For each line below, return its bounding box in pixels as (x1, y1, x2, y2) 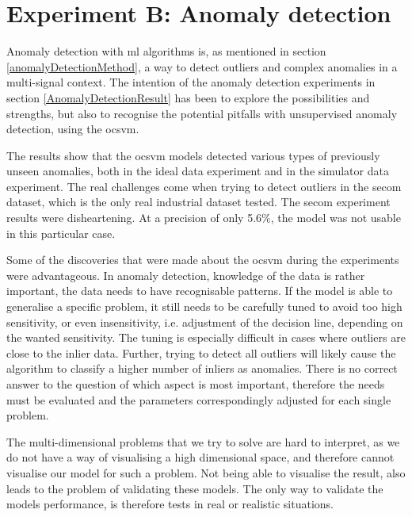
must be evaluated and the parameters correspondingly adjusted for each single (6, 391, 391, 408)
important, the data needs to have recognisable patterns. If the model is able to (6, 282, 393, 299)
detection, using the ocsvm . (6, 121, 139, 137)
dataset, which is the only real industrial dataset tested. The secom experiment (6, 193, 391, 210)
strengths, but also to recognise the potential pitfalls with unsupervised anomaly (6, 105, 398, 121)
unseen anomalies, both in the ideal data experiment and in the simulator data (6, 163, 389, 179)
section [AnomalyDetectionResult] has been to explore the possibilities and (6, 89, 370, 105)
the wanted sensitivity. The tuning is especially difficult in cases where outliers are (6, 329, 406, 346)
